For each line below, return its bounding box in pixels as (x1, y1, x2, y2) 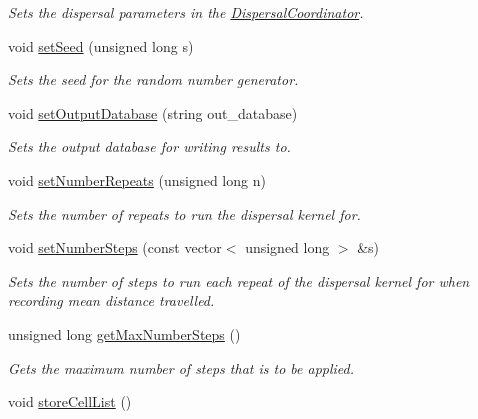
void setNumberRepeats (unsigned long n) (8, 169, 266, 190)
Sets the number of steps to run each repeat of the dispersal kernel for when (8, 270, 470, 291)
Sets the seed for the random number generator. (8, 69, 299, 90)
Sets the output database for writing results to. (8, 136, 291, 157)
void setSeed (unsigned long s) (8, 35, 194, 56)
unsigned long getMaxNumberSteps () (8, 323, 241, 344)
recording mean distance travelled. (8, 290, 215, 311)
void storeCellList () (8, 391, 132, 412)
